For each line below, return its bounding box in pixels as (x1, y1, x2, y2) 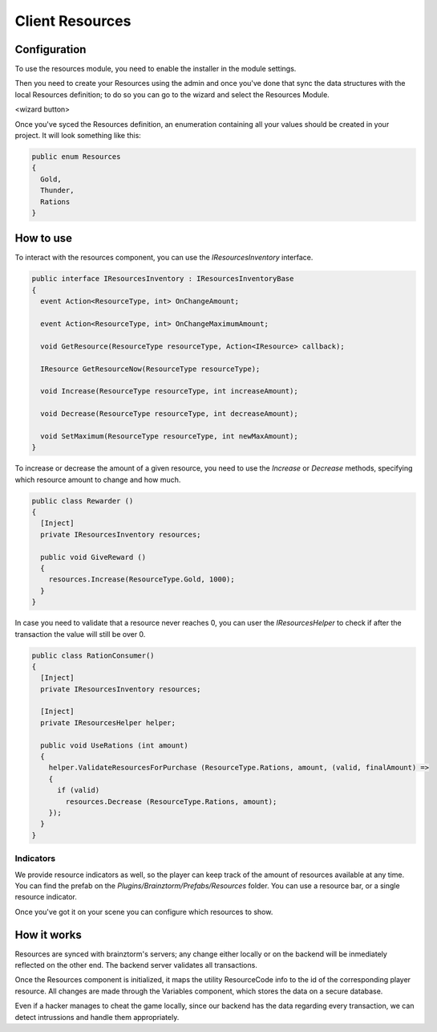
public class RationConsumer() (31, 651, 156, 660)
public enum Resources (31, 153, 121, 161)
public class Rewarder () (31, 496, 134, 505)
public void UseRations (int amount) (40, 740, 188, 750)
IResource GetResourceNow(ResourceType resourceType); (40, 364, 261, 373)
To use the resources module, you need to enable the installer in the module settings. (14, 64, 297, 74)
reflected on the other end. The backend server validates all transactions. (14, 960, 258, 969)
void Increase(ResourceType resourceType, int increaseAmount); (40, 386, 298, 396)
